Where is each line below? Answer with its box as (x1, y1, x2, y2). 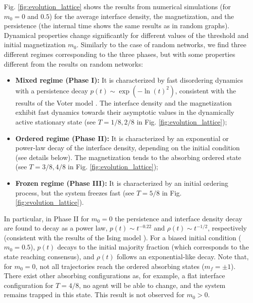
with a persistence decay (15, 85, 88, 95)
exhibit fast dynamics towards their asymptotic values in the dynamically (15, 107, 235, 117)
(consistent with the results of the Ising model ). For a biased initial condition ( (4, 232, 241, 242)
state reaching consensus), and (4, 251, 94, 262)
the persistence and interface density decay (115, 213, 243, 223)
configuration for (4, 280, 54, 290)
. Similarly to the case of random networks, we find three (76, 39, 247, 50)
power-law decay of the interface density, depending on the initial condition (15, 143, 240, 153)
